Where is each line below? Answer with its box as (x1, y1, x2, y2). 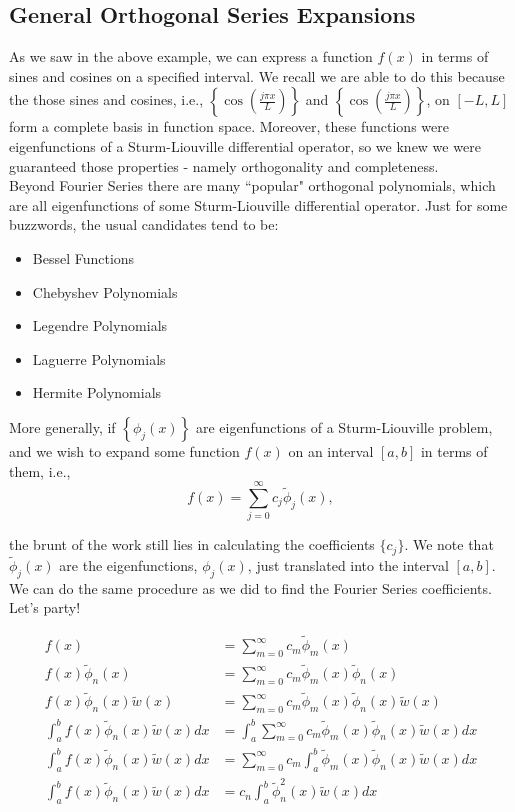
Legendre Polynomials (32, 315, 168, 336)
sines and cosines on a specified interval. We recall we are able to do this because (9, 65, 505, 86)
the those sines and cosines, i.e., (9, 89, 204, 110)
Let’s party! (9, 597, 81, 618)
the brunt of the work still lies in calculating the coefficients (9, 534, 375, 555)
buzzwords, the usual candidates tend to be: (9, 214, 279, 235)
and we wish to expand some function (9, 440, 240, 461)
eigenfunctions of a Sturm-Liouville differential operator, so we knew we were (9, 135, 481, 156)
